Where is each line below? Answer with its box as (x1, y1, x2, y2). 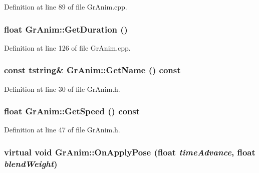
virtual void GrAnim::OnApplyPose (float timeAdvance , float (4, 145, 255, 158)
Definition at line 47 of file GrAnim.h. (4, 124, 120, 135)
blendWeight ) (4, 157, 58, 169)
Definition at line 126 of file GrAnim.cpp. (4, 42, 131, 53)
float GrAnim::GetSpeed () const (4, 105, 140, 117)
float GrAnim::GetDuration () (4, 23, 128, 35)
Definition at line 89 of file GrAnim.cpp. (4, 2, 127, 12)
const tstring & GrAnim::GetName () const (4, 64, 181, 76)
